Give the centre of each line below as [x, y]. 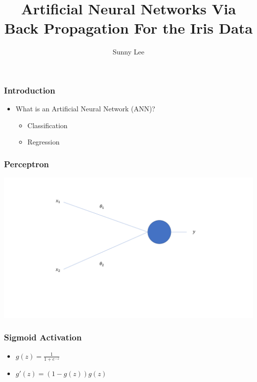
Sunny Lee [128, 52]
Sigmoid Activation [43, 337]
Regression [43, 142]
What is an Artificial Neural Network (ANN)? [85, 109]
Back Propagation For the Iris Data [128, 28]
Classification [47, 125]
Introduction [30, 90]
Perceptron [27, 164]
